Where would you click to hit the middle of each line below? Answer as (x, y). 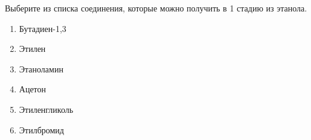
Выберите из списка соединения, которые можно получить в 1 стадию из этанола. (156, 8)
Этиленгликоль (46, 109)
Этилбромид (41, 129)
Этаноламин (41, 68)
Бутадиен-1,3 (43, 28)
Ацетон (33, 89)
